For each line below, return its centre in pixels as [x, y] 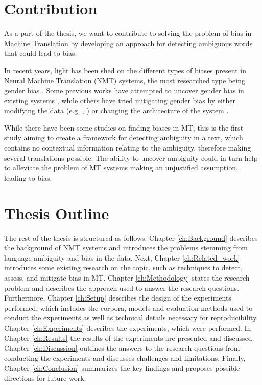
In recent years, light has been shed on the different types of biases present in [125, 70]
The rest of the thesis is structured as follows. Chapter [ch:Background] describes [131, 237]
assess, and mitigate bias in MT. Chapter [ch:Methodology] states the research [127, 277]
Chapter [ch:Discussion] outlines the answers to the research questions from [122, 348]
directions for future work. [45, 378]
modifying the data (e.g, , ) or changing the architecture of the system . [116, 110]
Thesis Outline [57, 213]
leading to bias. [28, 177]
